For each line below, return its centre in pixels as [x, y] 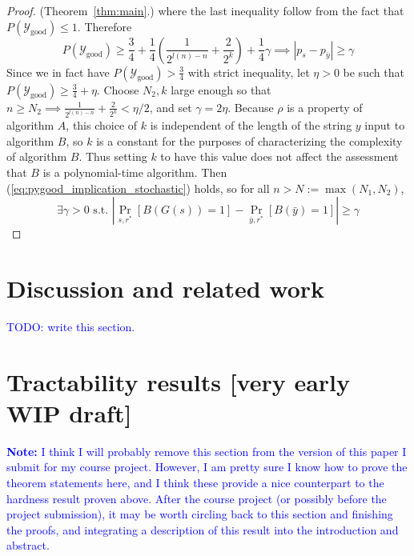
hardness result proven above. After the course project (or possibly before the [197, 498]
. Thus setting [113, 156]
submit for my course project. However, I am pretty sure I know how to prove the [207, 467]
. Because [251, 107]
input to [385, 125]
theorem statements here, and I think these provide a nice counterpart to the [195, 482]
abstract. [28, 545]
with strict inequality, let [249, 72]
